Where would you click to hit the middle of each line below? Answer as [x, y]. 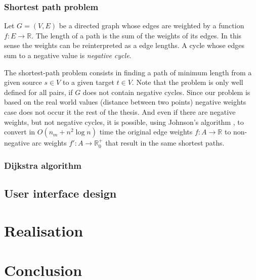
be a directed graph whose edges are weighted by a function [152, 26]
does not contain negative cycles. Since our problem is [166, 92]
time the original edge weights [146, 132]
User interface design [60, 193]
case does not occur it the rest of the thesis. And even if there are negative [120, 111]
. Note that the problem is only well [187, 82]
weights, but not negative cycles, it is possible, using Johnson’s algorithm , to [124, 122]
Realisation [44, 230]
